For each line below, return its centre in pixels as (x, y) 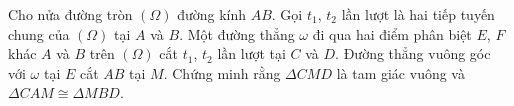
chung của (39, 33)
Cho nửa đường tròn (70, 14)
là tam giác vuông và (400, 72)
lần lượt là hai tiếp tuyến (418, 14)
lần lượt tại (251, 53)
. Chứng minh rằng (222, 72)
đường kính (211, 14)
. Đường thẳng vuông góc (413, 53)
